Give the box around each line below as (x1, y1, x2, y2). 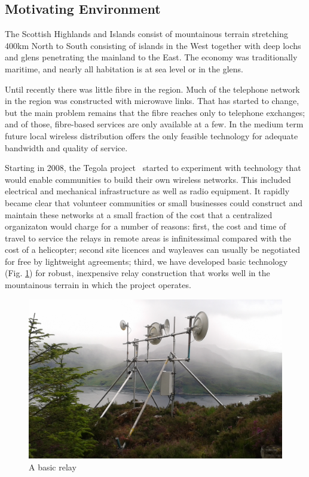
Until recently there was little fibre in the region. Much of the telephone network (5, 82, 300, 95)
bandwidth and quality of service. (5, 141, 128, 154)
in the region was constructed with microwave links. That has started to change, (5, 94, 299, 107)
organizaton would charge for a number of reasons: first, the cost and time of (5, 220, 286, 233)
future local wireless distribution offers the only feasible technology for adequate (5, 129, 298, 142)
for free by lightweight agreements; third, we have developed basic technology (5, 255, 288, 267)
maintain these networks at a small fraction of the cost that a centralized (5, 208, 273, 221)
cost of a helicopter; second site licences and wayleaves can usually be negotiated (5, 243, 300, 256)
